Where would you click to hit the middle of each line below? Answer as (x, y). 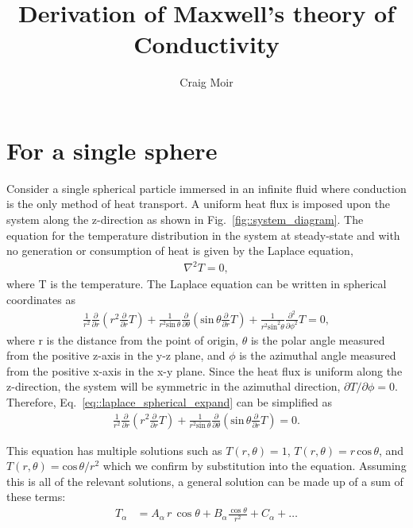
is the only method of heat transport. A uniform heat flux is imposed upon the (199, 204)
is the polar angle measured (318, 339)
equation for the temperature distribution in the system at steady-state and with (203, 235)
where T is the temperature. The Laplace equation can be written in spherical (197, 284)
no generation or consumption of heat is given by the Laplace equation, (180, 251)
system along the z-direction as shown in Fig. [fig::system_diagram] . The (185, 220)
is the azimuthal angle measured (318, 355)
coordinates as (41, 299)
